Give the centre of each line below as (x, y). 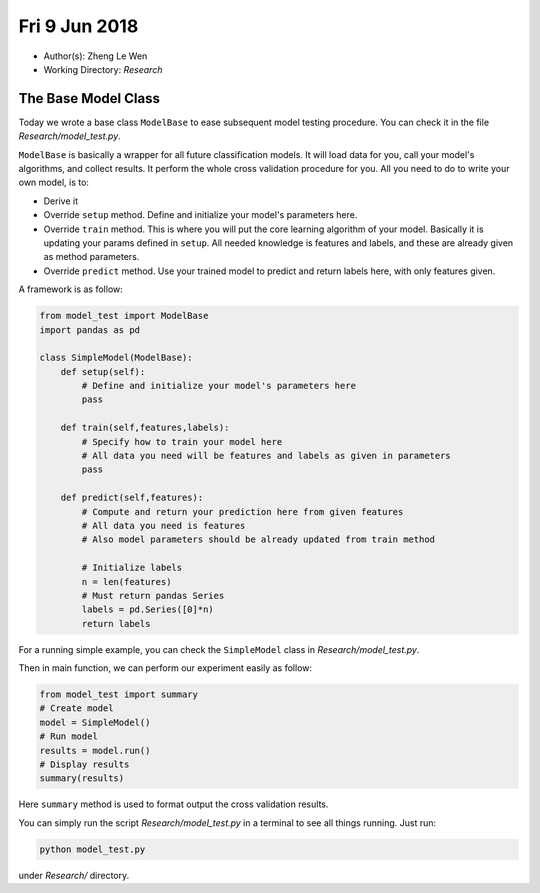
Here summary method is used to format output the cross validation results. (173, 804)
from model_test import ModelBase (124, 316)
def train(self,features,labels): (145, 428)
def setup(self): (103, 371)
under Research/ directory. (74, 875)
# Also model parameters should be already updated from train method (258, 539)
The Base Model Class (89, 98)
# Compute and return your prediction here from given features (242, 511)
